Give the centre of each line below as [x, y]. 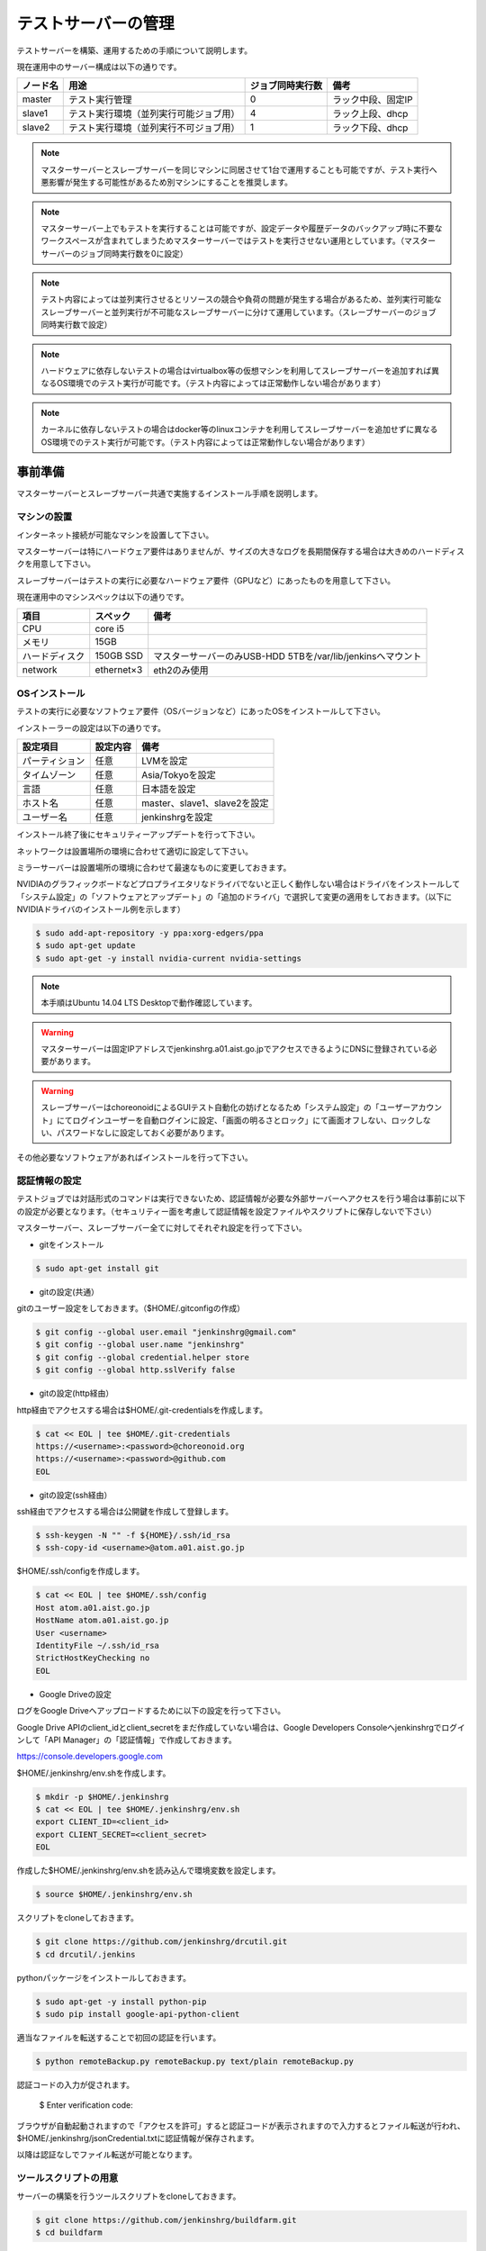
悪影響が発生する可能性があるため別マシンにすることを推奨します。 [166, 182]
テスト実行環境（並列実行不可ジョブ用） [154, 128]
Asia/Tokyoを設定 [178, 775]
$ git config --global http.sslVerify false [135, 1370]
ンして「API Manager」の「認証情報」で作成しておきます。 [127, 1740]
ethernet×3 [119, 669]
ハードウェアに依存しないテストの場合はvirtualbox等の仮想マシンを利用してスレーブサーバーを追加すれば [236, 371]
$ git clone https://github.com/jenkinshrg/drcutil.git [162, 1942]
